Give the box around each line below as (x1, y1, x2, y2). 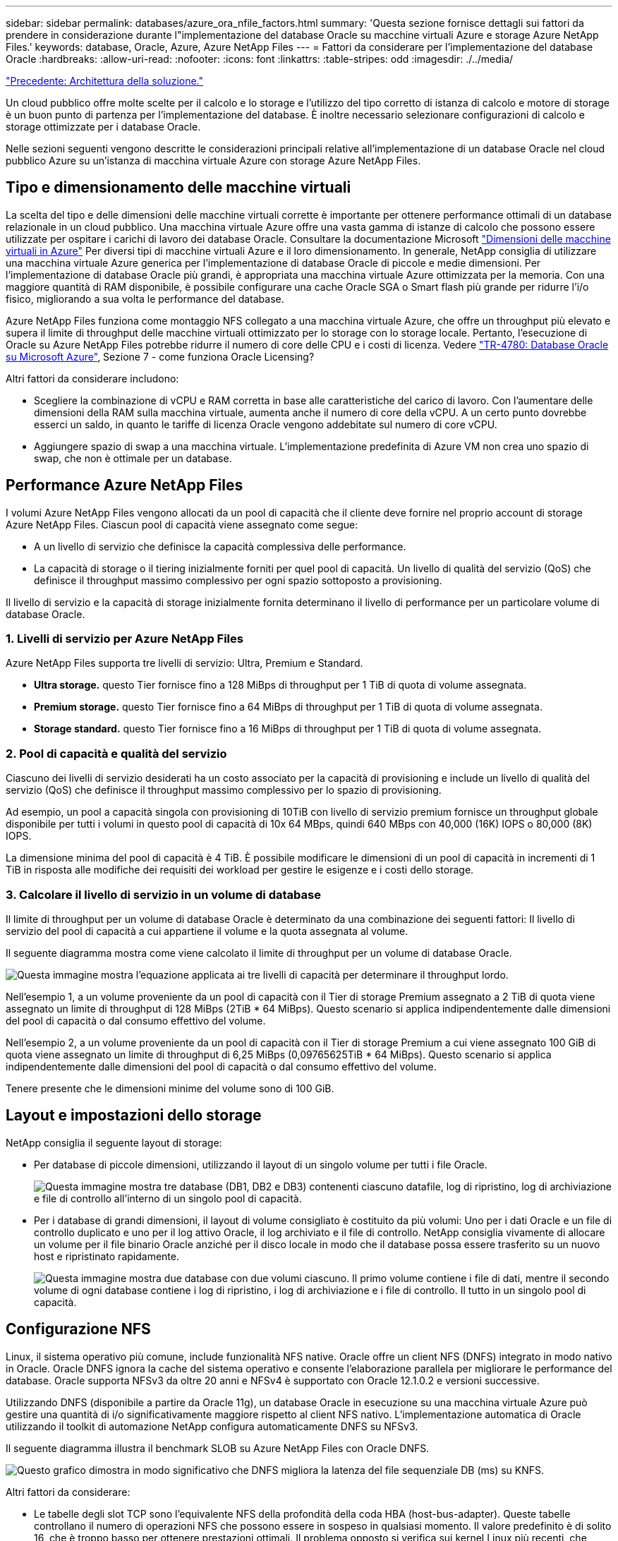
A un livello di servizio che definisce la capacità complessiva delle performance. (34, 540, 406, 552)
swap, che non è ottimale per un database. (34, 452, 232, 464)
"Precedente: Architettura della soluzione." (6, 75, 204, 87)
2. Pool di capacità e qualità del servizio (6, 746, 227, 761)
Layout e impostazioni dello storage (6, 1106, 262, 1125)
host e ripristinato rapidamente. (34, 1250, 179, 1262)
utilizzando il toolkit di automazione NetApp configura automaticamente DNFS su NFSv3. (6, 1420, 418, 1432)
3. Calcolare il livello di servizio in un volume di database (6, 887, 321, 902)
